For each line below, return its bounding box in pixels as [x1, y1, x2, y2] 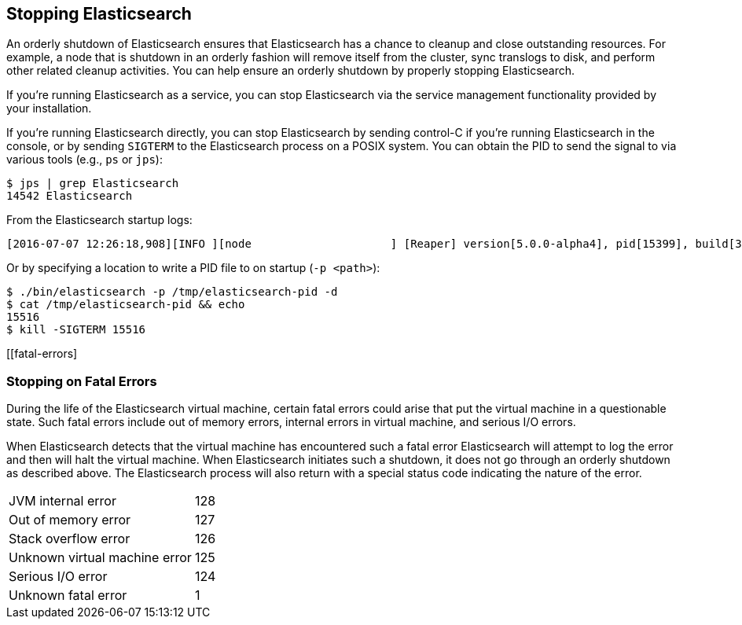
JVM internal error [9, 493, 116, 509]
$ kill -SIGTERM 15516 [6, 323, 146, 336]
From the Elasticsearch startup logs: [6, 213, 193, 227]
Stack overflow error [9, 531, 130, 547]
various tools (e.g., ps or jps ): [6, 153, 163, 167]
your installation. [6, 101, 92, 116]
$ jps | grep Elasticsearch [6, 177, 179, 190]
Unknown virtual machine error [9, 550, 192, 566]
